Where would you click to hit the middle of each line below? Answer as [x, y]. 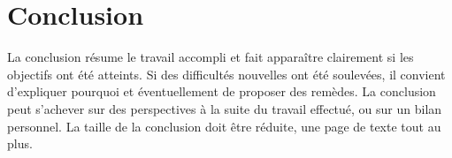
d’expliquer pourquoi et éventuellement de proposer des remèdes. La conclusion [222, 91]
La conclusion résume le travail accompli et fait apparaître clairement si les [211, 57]
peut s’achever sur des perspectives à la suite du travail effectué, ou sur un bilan [225, 108]
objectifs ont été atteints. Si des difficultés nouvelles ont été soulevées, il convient [226, 74]
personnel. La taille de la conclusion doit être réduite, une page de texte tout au [224, 126]
